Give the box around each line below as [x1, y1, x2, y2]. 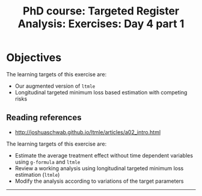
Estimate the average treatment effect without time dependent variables [14, 152, 194, 159]
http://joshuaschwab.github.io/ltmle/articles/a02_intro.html [14, 128, 161, 136]
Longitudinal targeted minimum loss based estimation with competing [14, 88, 188, 96]
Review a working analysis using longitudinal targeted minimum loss [14, 164, 184, 172]
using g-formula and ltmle [14, 158, 81, 165]
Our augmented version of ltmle [14, 82, 96, 90]
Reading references [6, 112, 82, 123]
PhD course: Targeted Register [23, 4, 179, 18]
